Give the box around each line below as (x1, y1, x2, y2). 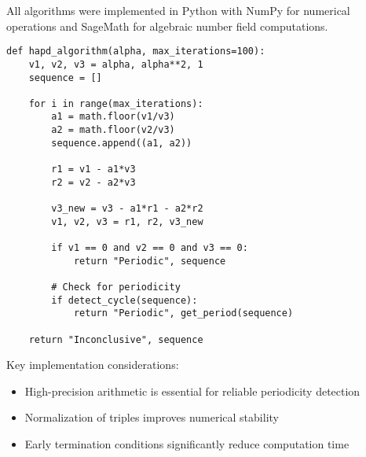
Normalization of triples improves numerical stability (24, 409, 279, 426)
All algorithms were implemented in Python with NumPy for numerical (6, 2, 350, 18)
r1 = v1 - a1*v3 (51, 164, 136, 175)
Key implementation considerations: (6, 356, 179, 373)
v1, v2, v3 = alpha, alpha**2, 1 (28, 58, 203, 70)
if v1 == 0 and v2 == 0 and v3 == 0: (51, 242, 248, 254)
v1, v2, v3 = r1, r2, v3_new (51, 216, 203, 227)
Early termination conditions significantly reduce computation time (24, 436, 350, 452)
